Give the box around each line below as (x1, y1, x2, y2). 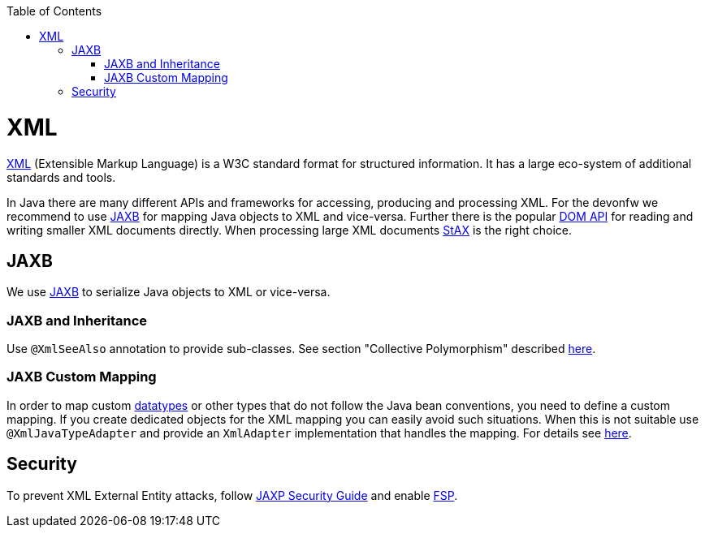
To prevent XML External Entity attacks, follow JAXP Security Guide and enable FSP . (6, 488, 458, 502)
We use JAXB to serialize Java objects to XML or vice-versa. (6, 285, 331, 299)
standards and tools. (6, 170, 116, 184)
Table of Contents (6, 4, 102, 18)
